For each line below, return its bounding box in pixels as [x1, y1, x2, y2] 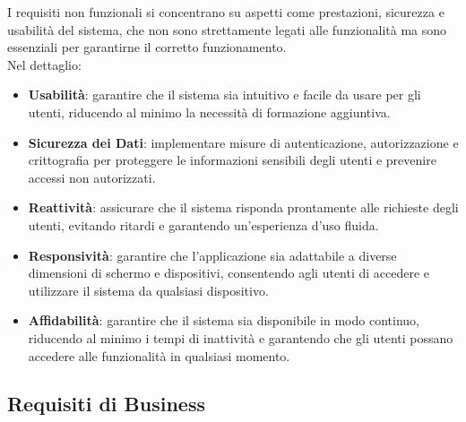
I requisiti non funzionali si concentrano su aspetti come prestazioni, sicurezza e [7, 3, 444, 21]
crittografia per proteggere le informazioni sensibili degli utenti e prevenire [28, 151, 436, 169]
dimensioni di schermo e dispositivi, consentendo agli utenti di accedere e [28, 263, 430, 282]
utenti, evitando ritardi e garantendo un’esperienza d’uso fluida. [28, 215, 379, 234]
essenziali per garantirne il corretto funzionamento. [7, 38, 287, 56]
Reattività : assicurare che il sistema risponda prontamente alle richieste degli [28, 198, 459, 217]
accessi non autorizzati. [28, 168, 156, 186]
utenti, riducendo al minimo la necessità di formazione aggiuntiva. [28, 102, 391, 121]
